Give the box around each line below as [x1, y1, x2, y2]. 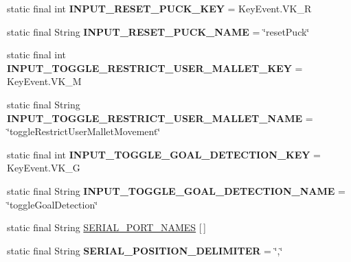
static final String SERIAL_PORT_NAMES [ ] [7, 220, 206, 235]
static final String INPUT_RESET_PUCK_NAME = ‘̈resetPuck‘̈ [7, 24, 310, 38]
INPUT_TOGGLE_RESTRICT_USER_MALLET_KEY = [7, 60, 303, 75]
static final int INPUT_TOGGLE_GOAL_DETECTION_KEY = [7, 147, 321, 161]
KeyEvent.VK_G [7, 160, 80, 175]
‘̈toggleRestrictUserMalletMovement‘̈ [7, 124, 161, 139]
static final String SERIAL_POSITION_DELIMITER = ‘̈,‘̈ [7, 243, 283, 257]
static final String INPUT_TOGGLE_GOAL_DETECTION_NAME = [7, 183, 346, 198]
